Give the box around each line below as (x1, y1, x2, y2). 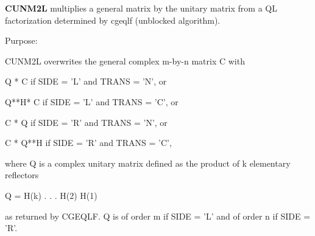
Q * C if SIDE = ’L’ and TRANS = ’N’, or (5, 75, 167, 88)
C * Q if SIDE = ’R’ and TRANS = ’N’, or (5, 116, 168, 128)
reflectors (5, 168, 39, 181)
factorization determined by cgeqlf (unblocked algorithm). (5, 13, 221, 26)
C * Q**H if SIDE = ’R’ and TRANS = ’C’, (5, 136, 172, 149)
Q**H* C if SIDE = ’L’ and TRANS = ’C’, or (5, 95, 179, 108)
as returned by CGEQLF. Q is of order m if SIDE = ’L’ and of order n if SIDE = (5, 209, 311, 222)
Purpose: (5, 34, 38, 47)
